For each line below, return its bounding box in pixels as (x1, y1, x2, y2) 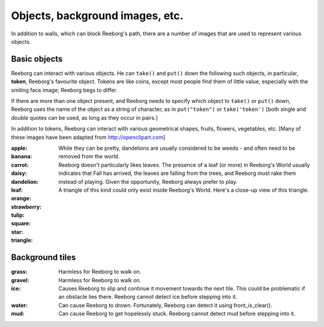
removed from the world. (58, 153, 120, 160)
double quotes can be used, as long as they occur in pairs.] (11, 114, 158, 121)
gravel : (11, 276, 29, 284)
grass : (11, 268, 28, 275)
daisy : (11, 169, 27, 177)
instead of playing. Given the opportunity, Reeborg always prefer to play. (58, 178, 238, 185)
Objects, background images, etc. (11, 9, 184, 22)
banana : (11, 153, 32, 160)
